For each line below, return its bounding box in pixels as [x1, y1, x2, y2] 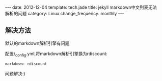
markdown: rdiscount [5, 61, 48, 66]
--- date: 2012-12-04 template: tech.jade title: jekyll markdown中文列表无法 [5, 4, 157, 10]
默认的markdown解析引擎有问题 [5, 40, 70, 46]
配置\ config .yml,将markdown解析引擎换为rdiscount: [5, 51, 108, 57]
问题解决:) [5, 70, 26, 77]
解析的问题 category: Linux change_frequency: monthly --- [5, 11, 124, 16]
